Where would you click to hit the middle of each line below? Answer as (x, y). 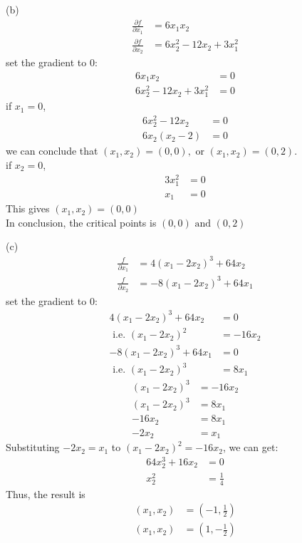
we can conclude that (52, 151)
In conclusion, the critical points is (81, 222)
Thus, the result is (46, 493)
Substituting (33, 447)
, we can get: (250, 447)
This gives (28, 208)
